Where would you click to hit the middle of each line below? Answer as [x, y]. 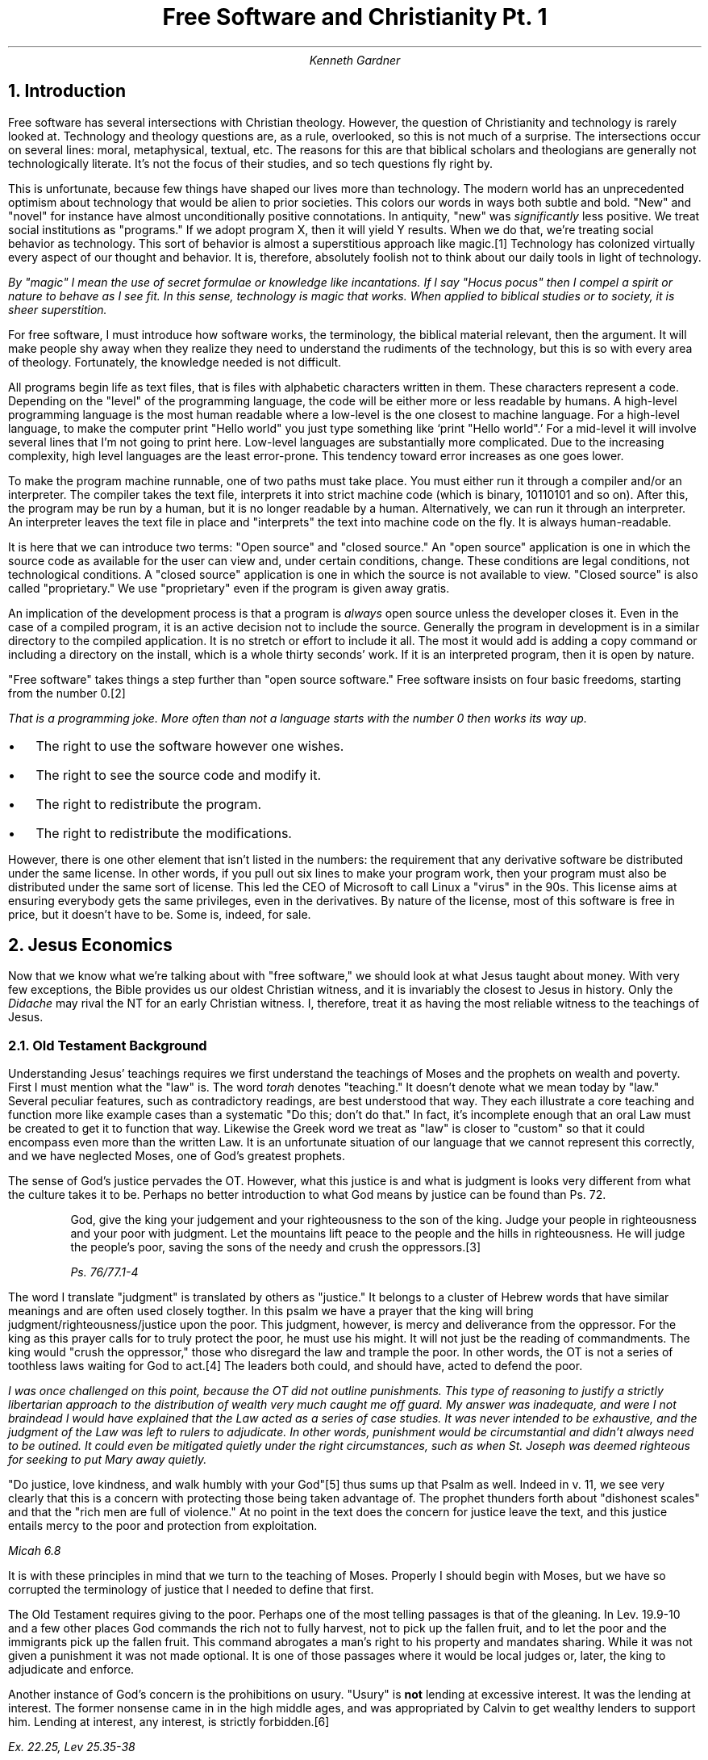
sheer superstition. [58, 309]
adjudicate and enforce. [71, 1670]
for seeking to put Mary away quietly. [108, 1460]
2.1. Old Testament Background [108, 1045]
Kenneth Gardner [355, 60]
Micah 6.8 [35, 1551]
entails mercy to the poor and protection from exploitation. [163, 1526]
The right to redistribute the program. [148, 804]
